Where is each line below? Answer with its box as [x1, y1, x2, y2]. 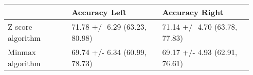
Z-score [8, 21, 32, 32]
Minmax [8, 46, 36, 57]
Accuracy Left [72, 6, 126, 18]
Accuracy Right [162, 6, 224, 18]
